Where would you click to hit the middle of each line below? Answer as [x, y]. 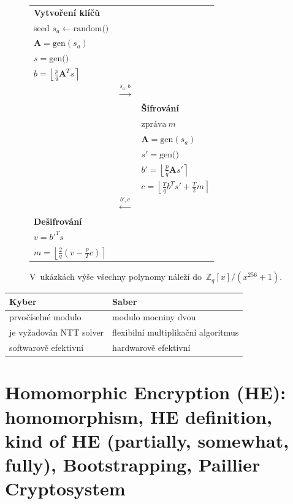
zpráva [154, 125]
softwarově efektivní [47, 348]
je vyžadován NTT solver [57, 332]
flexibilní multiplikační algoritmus [176, 332]
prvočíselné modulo [45, 317]
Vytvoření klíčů [67, 12]
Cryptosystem [65, 488]
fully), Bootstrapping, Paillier [133, 464]
